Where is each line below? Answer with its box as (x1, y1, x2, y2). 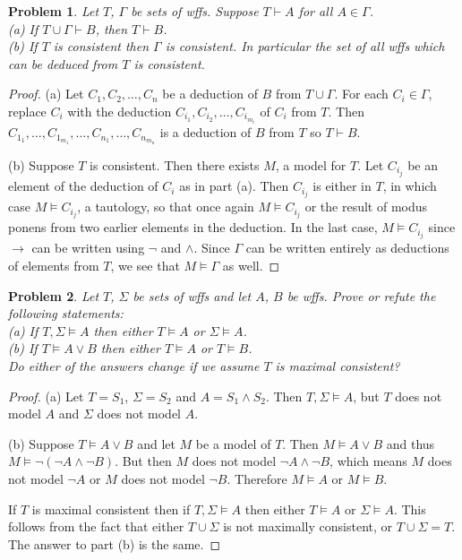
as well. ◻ (222, 255, 280, 274)
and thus (386, 434, 435, 452)
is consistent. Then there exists (90, 156, 260, 174)
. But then (115, 452, 172, 470)
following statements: (8, 304, 124, 323)
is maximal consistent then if (31, 499, 191, 518)
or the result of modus (304, 197, 428, 216)
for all (298, 2, 333, 20)
